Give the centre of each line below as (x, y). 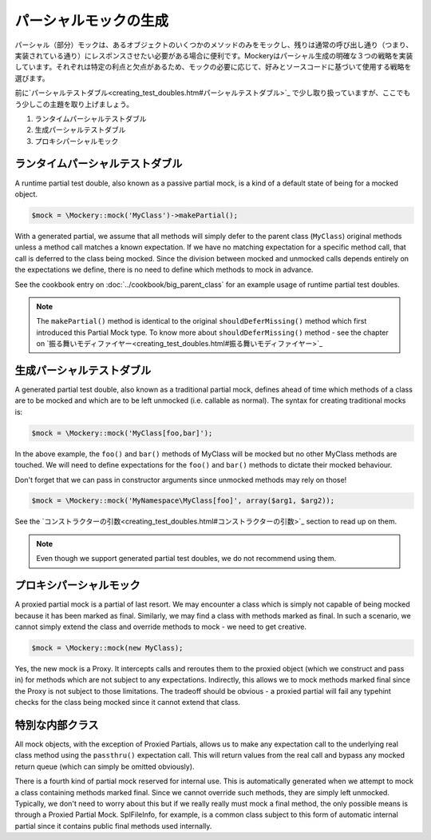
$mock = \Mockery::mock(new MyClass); (107, 648)
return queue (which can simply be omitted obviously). (105, 766)
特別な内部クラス (57, 725)
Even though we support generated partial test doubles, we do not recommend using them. (186, 559)
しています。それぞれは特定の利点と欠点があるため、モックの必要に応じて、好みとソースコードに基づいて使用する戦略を (213, 67)
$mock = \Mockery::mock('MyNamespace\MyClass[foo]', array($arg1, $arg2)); (183, 501)
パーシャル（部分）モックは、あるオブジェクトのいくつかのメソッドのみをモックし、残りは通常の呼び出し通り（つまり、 (214, 45)
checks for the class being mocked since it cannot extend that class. (128, 703)
